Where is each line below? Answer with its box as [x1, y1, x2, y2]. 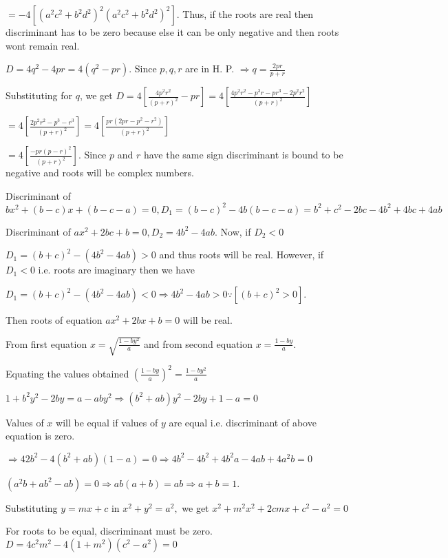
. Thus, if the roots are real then [176, 7, 314, 21]
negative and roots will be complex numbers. [6, 165, 195, 180]
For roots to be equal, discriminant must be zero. [6, 524, 213, 538]
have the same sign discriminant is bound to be [143, 147, 343, 162]
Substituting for [6, 88, 72, 103]
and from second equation [144, 336, 253, 351]
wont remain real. [6, 38, 80, 52]
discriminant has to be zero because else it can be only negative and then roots [6, 25, 339, 39]
